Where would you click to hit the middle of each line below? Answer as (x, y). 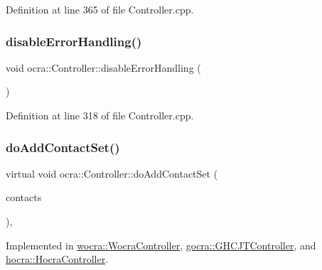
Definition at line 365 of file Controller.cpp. (100, 9)
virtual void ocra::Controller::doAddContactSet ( (112, 173)
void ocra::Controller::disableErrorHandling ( (103, 67)
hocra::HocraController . (57, 259)
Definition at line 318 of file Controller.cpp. (100, 115)
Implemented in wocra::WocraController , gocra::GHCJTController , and (161, 245)
